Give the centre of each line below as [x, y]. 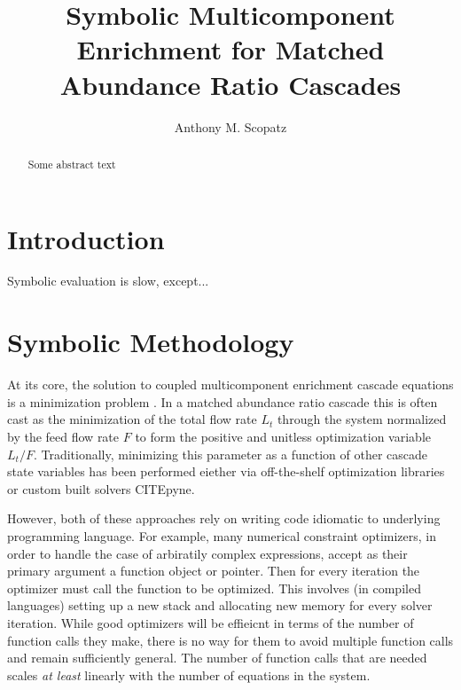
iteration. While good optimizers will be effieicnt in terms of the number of [211, 622]
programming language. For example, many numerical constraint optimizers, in [222, 535]
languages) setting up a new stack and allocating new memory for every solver [220, 605]
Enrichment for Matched [230, 49]
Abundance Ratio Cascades [230, 84]
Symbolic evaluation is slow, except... [108, 281]
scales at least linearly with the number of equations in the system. [189, 674]
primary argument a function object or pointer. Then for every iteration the [214, 571]
